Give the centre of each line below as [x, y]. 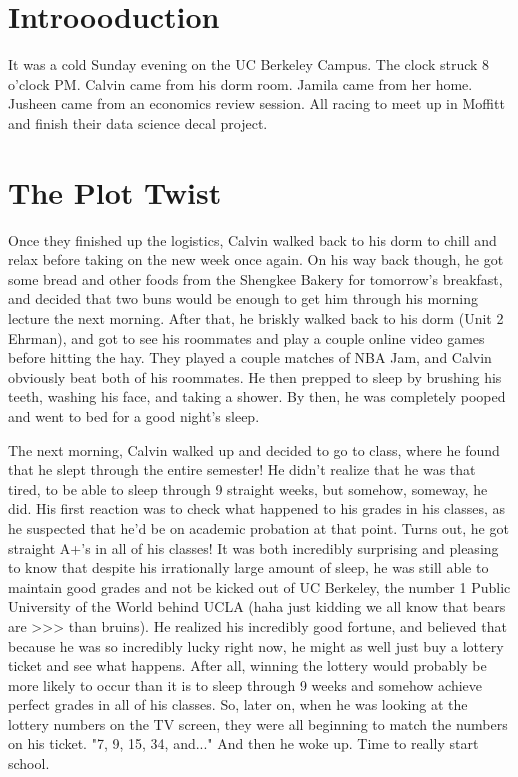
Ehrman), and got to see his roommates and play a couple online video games [246, 337]
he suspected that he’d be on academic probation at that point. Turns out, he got [258, 527]
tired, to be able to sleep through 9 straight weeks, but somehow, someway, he [248, 488]
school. [29, 763]
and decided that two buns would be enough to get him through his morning [243, 298]
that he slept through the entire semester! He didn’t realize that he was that [242, 469]
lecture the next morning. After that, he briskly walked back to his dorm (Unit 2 [256, 318]
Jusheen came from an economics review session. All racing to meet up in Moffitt [256, 103]
